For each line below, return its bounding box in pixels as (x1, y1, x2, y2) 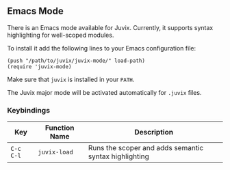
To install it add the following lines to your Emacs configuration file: (7, 44, 196, 52)
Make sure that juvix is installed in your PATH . (7, 75, 135, 83)
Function (44, 123, 75, 132)
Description (134, 128, 173, 137)
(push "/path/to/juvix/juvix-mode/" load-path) (7, 57, 146, 64)
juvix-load (38, 148, 73, 156)
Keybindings (7, 105, 50, 115)
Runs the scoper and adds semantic (88, 143, 204, 153)
